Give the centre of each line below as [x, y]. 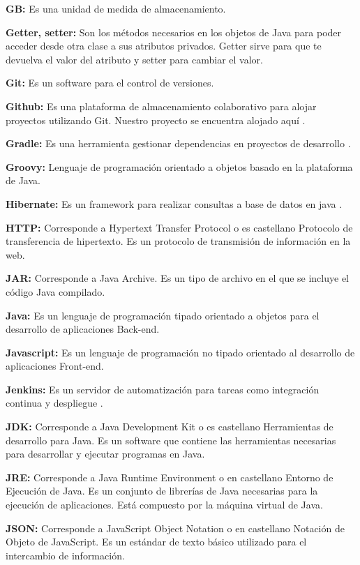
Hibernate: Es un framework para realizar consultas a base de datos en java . [174, 203]
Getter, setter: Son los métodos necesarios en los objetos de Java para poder [174, 32]
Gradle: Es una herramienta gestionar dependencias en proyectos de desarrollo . [178, 143]
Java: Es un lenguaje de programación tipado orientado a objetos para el [163, 315]
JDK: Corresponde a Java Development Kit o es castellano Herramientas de [170, 427]
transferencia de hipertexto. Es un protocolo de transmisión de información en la [178, 241]
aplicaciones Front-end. [55, 366]
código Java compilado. [55, 291]
